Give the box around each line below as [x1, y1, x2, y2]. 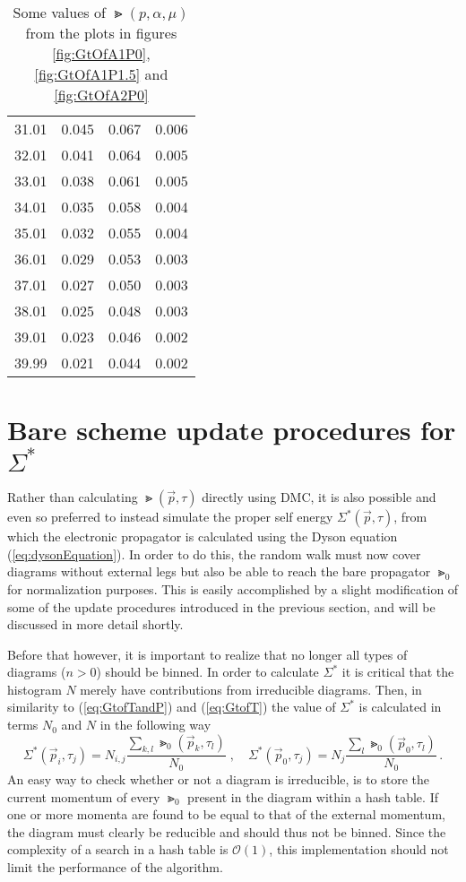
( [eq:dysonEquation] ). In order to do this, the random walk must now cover [7, 544, 421, 563]
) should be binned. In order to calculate [96, 662, 319, 681]
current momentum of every [7, 787, 160, 806]
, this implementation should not [269, 840, 449, 859]
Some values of [13, 2, 106, 22]
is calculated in [358, 697, 442, 716]
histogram [7, 679, 62, 698]
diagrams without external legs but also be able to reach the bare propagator [7, 562, 431, 581]
